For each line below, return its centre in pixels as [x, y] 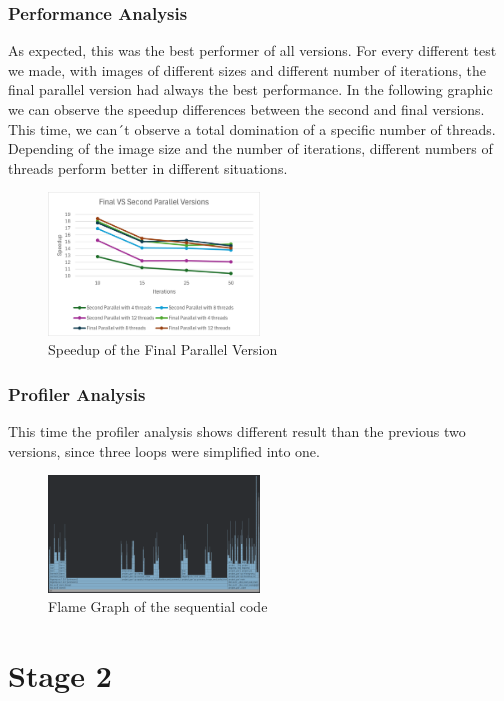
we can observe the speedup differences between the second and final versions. [246, 109]
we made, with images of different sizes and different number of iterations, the [247, 69]
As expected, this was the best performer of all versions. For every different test [252, 50]
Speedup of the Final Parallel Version [163, 349]
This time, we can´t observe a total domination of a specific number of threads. [252, 128]
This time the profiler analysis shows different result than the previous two [237, 431]
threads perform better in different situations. [148, 167]
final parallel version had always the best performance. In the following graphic [250, 89]
